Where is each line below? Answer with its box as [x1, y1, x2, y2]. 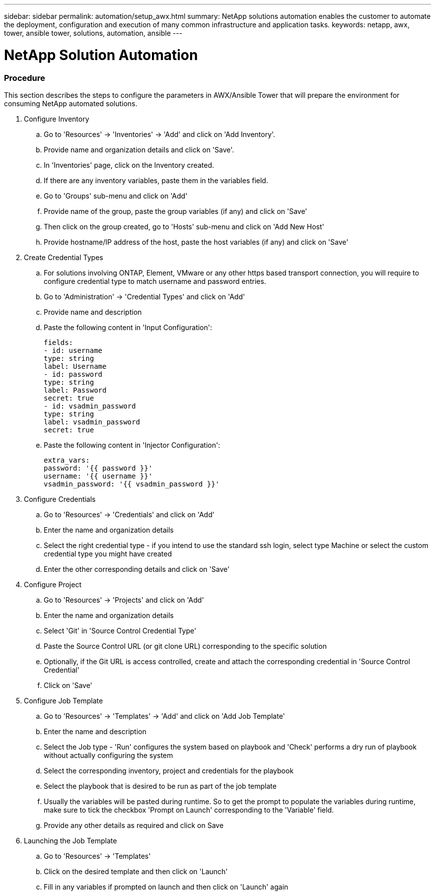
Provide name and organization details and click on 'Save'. [44, 145, 234, 154]
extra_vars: [44, 456, 90, 464]
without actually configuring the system [44, 751, 173, 759]
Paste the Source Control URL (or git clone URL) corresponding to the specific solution [44, 641, 327, 650]
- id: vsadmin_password [44, 402, 136, 410]
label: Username [44, 362, 107, 370]
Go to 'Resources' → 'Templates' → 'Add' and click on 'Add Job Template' [44, 711, 285, 720]
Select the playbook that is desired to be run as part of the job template [44, 781, 277, 790]
